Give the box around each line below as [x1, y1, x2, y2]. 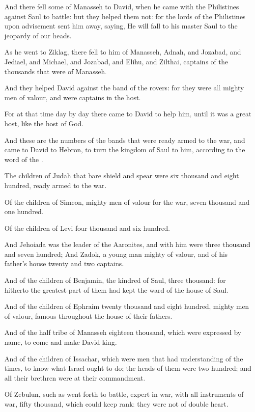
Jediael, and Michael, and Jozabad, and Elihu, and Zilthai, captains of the [4, 56, 228, 66]
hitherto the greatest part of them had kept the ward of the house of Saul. [4, 284, 228, 295]
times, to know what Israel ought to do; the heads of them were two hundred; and [4, 363, 252, 373]
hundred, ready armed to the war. [4, 180, 107, 190]
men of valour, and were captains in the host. [4, 92, 141, 102]
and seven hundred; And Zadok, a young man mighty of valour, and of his [4, 248, 228, 259]
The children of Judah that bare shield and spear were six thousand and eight [4, 170, 239, 181]
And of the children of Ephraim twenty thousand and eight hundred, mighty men [4, 301, 249, 311]
